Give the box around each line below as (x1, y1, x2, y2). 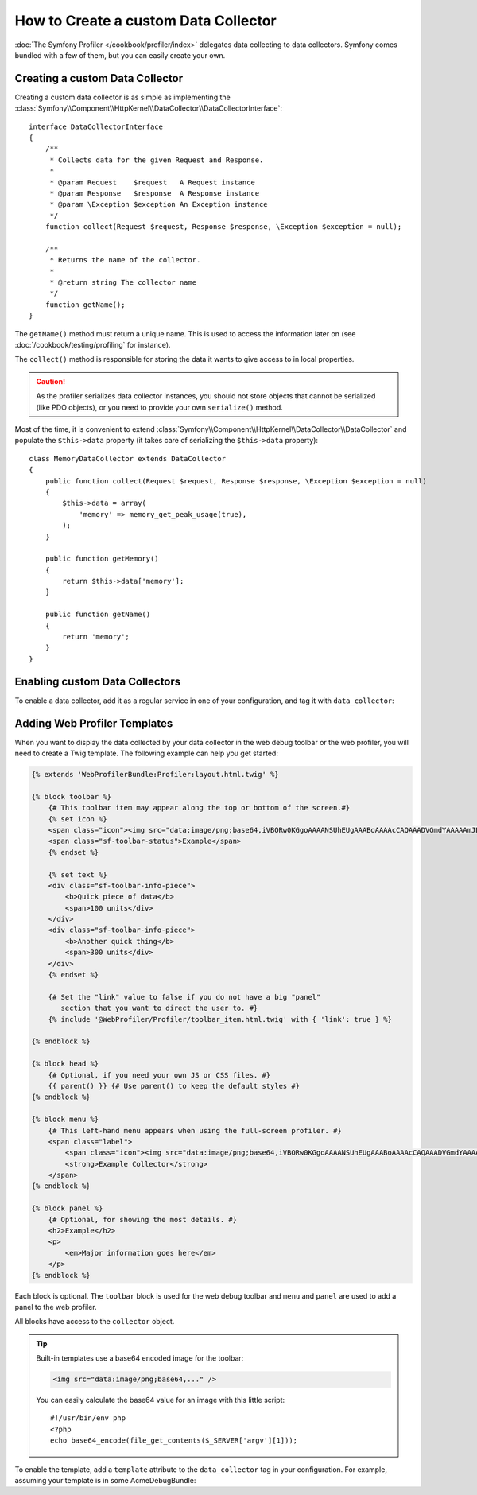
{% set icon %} (48, 814, 107, 823)
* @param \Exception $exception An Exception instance (49, 200, 268, 209)
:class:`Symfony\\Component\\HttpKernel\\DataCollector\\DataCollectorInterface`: (14, 103, 282, 113)
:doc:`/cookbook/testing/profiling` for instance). (14, 340, 171, 350)
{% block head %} (31, 1059, 99, 1069)
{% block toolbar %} (31, 792, 111, 801)
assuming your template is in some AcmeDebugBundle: (14, 1476, 196, 1485)
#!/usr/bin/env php (50, 1414, 126, 1423)
